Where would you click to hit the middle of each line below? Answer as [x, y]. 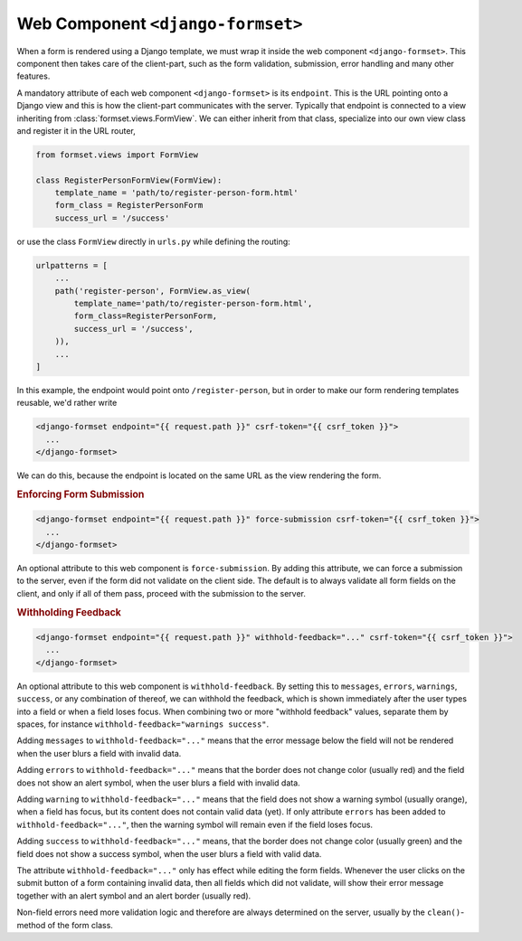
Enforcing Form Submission [81, 494]
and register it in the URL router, [76, 130]
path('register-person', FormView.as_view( [152, 291]
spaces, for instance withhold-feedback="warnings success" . [143, 724]
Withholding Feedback [69, 612]
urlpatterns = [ [72, 265]
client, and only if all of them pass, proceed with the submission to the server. [161, 593]
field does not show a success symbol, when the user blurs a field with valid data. [169, 853]
